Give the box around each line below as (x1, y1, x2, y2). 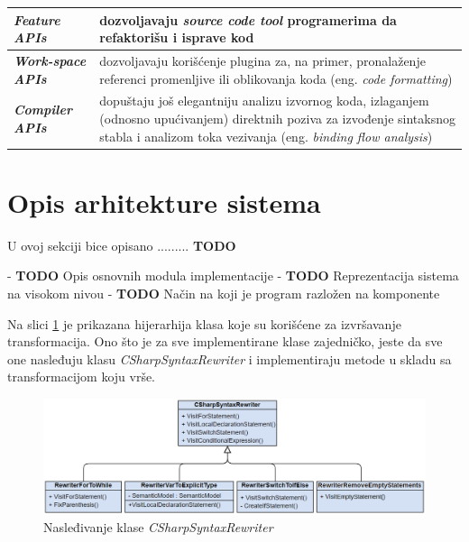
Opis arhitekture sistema (7, 183, 321, 220)
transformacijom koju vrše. (7, 367, 156, 386)
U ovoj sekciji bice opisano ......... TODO (7, 235, 236, 254)
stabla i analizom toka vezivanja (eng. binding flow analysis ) (99, 126, 433, 145)
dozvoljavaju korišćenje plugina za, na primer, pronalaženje (99, 51, 426, 69)
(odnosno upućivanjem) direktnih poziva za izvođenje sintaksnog (99, 108, 455, 127)
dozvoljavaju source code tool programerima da (99, 10, 397, 29)
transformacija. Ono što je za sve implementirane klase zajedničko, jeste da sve (7, 332, 443, 351)
